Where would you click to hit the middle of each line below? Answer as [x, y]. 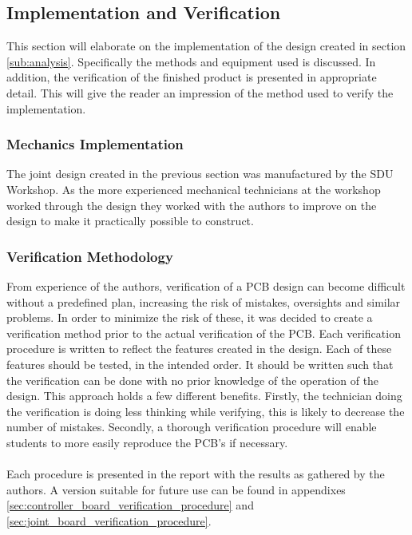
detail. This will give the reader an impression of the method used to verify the [200, 92]
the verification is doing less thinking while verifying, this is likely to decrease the [206, 411]
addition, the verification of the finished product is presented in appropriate [192, 77]
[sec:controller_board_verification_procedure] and [130, 505]
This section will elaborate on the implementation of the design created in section [206, 46]
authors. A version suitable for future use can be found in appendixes [176, 489]
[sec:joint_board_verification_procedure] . [109, 520]
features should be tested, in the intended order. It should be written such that [200, 364]
